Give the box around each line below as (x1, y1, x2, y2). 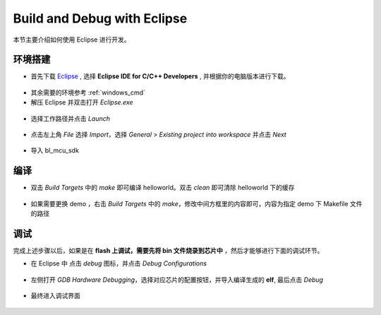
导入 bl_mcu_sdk (30, 146, 79, 155)
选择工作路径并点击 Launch (30, 114, 111, 123)
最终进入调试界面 (30, 292, 80, 300)
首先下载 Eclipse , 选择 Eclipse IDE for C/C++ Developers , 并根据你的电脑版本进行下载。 (30, 72, 290, 81)
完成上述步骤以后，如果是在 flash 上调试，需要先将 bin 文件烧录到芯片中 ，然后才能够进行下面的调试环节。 (13, 246, 324, 254)
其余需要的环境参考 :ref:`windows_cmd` (30, 88, 146, 97)
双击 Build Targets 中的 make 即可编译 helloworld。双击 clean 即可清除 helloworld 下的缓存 (30, 184, 295, 192)
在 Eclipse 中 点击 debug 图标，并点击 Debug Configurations (30, 259, 207, 268)
